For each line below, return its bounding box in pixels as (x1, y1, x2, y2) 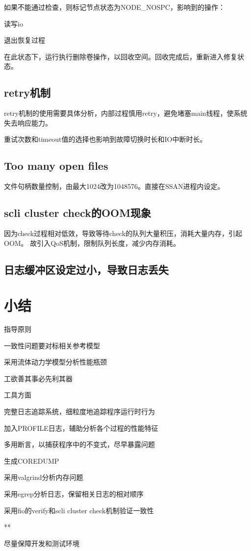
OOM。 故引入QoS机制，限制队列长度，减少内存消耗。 (4, 237, 180, 248)
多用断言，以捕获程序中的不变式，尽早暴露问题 (4, 439, 155, 449)
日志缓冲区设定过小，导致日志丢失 (4, 262, 169, 277)
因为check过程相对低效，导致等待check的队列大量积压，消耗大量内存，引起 (4, 228, 243, 238)
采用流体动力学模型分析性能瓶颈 (4, 357, 107, 367)
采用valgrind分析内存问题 (4, 472, 83, 482)
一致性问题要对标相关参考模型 (4, 340, 100, 350)
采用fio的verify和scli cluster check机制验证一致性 (4, 505, 154, 515)
